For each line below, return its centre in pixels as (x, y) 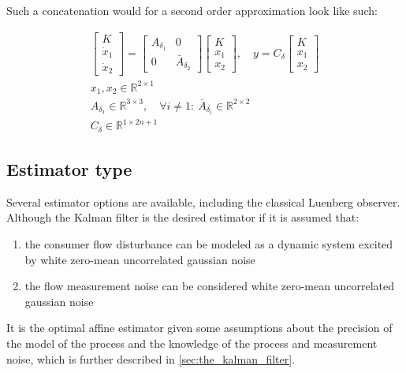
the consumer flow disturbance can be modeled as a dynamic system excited (209, 244)
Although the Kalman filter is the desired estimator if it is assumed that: (183, 217)
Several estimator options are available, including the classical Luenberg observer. (203, 201)
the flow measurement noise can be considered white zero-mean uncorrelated (209, 286)
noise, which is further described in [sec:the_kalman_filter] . (151, 358)
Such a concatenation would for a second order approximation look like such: (192, 10)
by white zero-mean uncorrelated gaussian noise (140, 259)
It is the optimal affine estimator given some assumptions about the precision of (199, 328)
